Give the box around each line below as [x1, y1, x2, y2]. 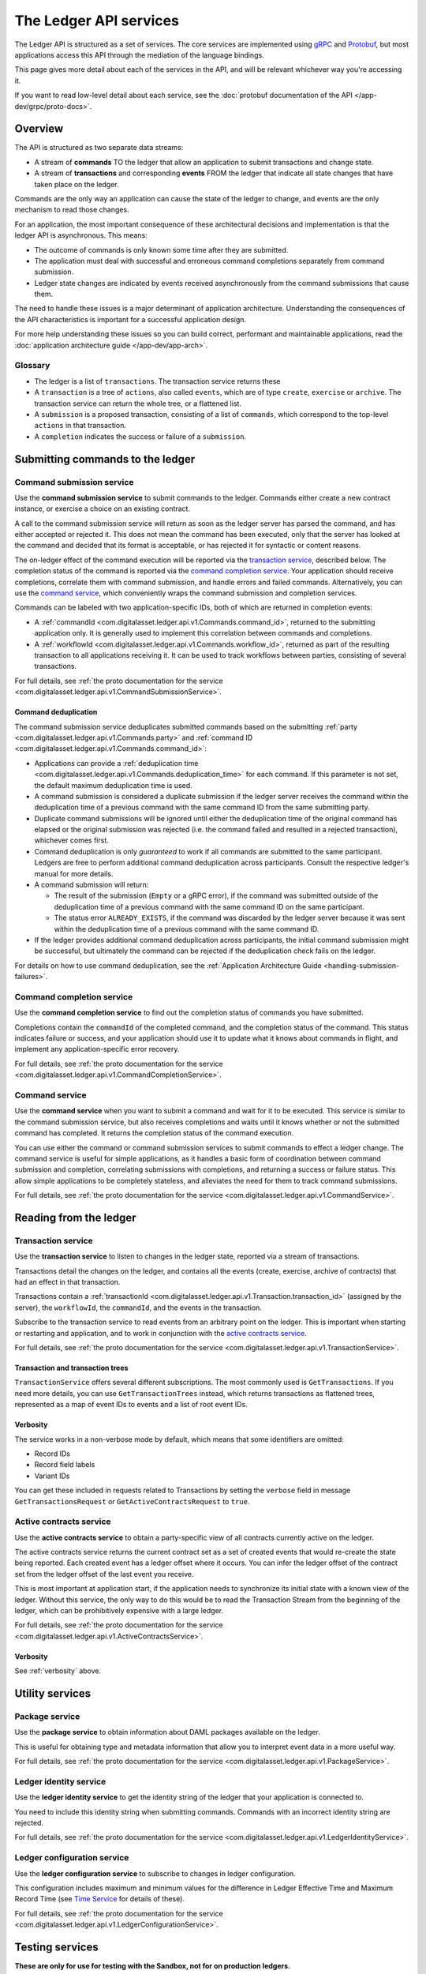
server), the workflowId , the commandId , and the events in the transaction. [14, 1303, 262, 1312]
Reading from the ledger [14, 1210, 137, 1224]
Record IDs [34, 1449, 71, 1458]
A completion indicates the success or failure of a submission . [34, 431, 247, 441]
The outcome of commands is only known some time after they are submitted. [34, 245, 289, 254]
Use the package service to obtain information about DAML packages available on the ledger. [14, 1728, 321, 1737]
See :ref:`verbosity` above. [14, 1666, 102, 1676]
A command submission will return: [34, 880, 149, 890]
